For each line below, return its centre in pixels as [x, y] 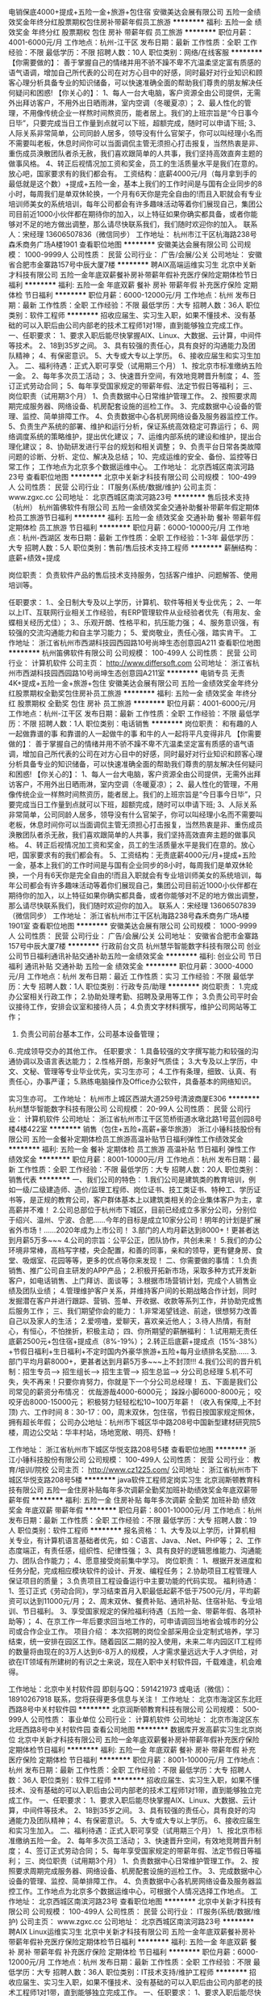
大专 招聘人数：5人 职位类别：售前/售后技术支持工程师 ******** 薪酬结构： [134, 548]
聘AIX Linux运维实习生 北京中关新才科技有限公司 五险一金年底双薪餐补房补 [132, 1932]
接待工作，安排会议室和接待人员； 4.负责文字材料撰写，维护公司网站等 [132, 1006]
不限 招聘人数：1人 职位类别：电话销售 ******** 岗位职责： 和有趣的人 [140, 723]
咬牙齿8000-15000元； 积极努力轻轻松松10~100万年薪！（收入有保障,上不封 [135, 1402]
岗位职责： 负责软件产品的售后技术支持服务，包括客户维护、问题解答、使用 [133, 575]
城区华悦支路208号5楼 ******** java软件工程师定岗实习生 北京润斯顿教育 [131, 1480]
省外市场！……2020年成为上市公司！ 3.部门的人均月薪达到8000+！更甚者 [130, 1230]
